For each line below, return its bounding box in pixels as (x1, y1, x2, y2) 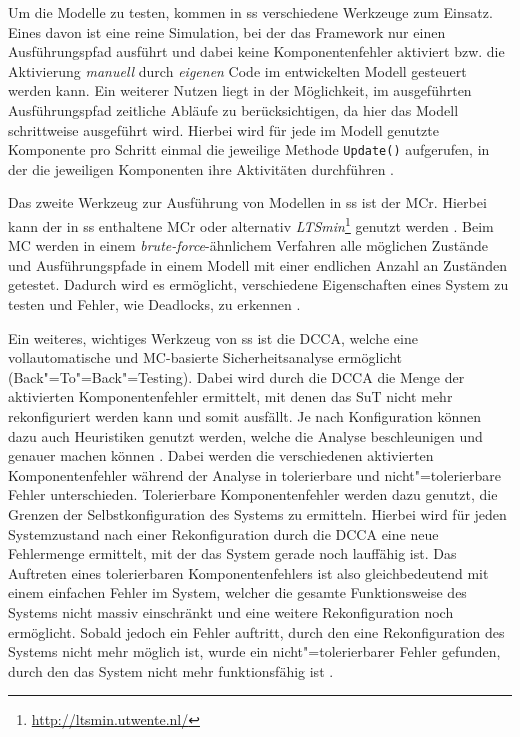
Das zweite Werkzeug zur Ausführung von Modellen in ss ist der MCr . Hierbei (8, 192, 487, 213)
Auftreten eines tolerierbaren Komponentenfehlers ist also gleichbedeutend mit (8, 562, 489, 583)
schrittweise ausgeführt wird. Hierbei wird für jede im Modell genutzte (8, 119, 439, 140)
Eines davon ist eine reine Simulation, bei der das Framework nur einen (8, 21, 446, 42)
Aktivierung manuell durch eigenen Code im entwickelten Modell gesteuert (8, 60, 467, 81)
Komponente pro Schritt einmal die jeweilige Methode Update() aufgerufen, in (8, 139, 490, 160)
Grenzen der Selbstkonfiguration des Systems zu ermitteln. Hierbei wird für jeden (8, 503, 507, 524)
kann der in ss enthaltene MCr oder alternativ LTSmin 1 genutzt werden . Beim (8, 213, 494, 236)
